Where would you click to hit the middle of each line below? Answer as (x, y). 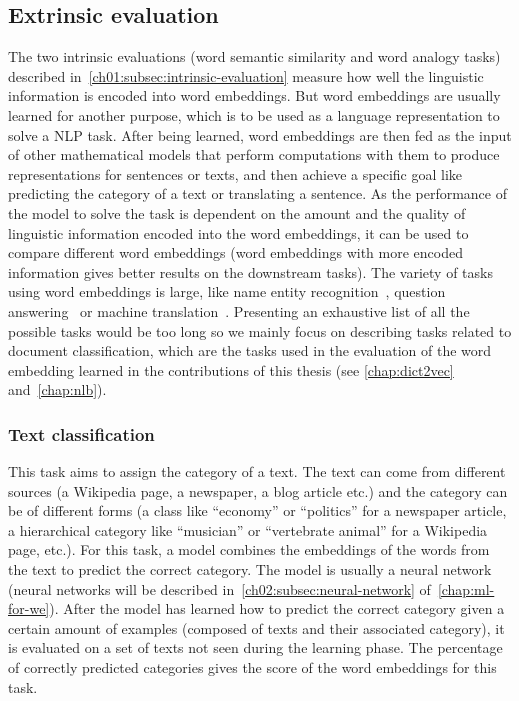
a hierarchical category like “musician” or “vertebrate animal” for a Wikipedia (248, 529)
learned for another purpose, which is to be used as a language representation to (254, 114)
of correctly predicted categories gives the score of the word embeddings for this (252, 667)
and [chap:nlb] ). (57, 389)
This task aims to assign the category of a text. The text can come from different (257, 471)
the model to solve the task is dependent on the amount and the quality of (237, 212)
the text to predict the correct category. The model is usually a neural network (250, 569)
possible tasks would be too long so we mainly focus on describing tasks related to (260, 330)
